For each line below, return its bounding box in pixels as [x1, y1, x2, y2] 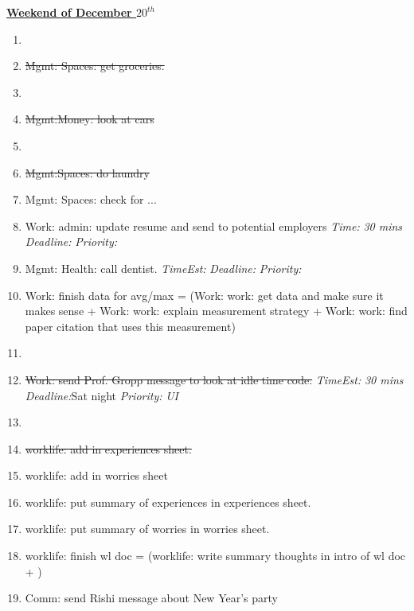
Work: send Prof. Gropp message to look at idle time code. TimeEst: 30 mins [25, 371, 404, 387]
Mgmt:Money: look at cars [25, 111, 154, 127]
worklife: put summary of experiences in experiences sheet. [25, 493, 311, 510]
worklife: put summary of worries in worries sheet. [25, 520, 270, 537]
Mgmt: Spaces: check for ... [25, 191, 157, 208]
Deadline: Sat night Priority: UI [25, 387, 178, 403]
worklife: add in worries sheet [25, 467, 168, 484]
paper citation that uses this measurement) [25, 317, 236, 334]
